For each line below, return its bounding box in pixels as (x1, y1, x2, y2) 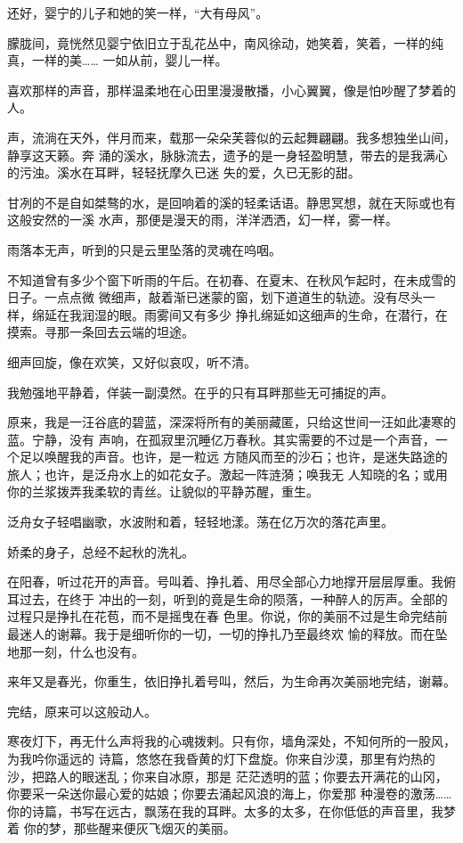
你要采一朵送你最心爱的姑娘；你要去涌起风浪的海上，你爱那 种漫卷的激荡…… (7, 784, 452, 803)
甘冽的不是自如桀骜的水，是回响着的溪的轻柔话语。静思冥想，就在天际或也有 (7, 192, 456, 211)
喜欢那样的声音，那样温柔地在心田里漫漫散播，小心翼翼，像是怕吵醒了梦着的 (7, 80, 456, 99)
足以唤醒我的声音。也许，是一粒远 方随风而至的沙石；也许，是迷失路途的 (19, 447, 448, 466)
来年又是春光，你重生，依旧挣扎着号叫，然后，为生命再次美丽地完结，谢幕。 (7, 672, 456, 691)
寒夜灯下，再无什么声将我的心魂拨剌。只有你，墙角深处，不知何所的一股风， (7, 732, 456, 750)
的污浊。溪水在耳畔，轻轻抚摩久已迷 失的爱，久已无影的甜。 (7, 163, 361, 182)
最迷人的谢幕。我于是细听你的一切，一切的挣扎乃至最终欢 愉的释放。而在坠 (7, 625, 448, 643)
